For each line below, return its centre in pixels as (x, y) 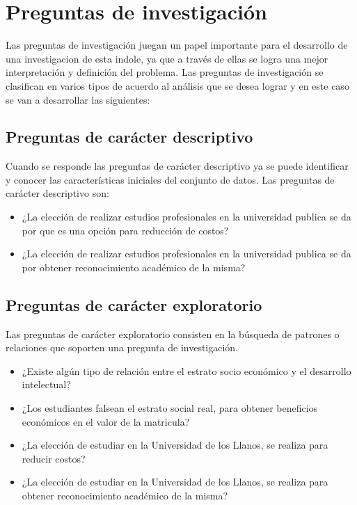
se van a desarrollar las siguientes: (78, 99)
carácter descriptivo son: (57, 193)
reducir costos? (54, 458)
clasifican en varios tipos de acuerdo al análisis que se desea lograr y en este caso (177, 85)
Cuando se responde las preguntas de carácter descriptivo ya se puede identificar (177, 166)
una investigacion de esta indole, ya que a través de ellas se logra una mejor (167, 58)
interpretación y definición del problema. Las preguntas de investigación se (165, 72)
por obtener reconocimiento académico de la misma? (134, 267)
